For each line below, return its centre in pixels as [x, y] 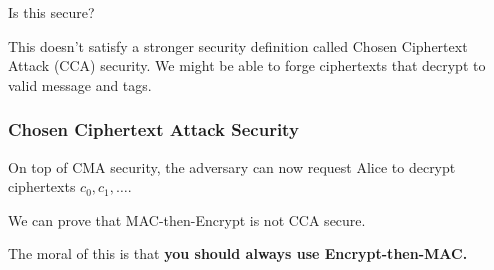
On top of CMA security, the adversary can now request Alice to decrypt [232, 166]
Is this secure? [51, 12]
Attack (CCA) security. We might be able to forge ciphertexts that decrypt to [247, 65]
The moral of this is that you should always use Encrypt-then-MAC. [238, 253]
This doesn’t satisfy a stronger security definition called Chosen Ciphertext [238, 45]
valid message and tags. [80, 84]
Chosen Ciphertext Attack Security [153, 129]
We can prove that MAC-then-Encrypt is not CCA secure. [187, 219]
